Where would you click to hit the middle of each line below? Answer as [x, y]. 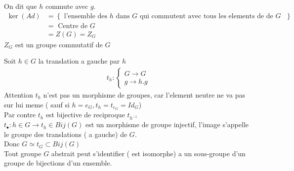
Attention [19, 94]
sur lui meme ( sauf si [37, 104]
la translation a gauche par [79, 61]
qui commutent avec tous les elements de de [206, 16]
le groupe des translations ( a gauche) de [66, 134]
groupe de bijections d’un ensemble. [58, 163]
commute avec [67, 6]
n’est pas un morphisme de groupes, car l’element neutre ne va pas [144, 94]
